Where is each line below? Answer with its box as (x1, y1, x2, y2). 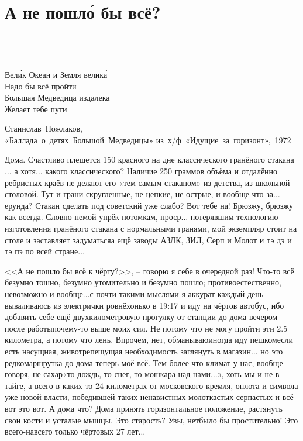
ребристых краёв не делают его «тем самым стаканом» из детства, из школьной (5, 176, 290, 188)
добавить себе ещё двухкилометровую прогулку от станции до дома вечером (5, 311, 278, 323)
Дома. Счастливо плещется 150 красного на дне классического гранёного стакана (5, 153, 294, 166)
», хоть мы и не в (217, 368, 280, 380)
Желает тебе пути (5, 102, 67, 115)
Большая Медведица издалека (5, 91, 110, 104)
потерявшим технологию (190, 211, 278, 223)
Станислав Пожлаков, (5, 122, 82, 135)
